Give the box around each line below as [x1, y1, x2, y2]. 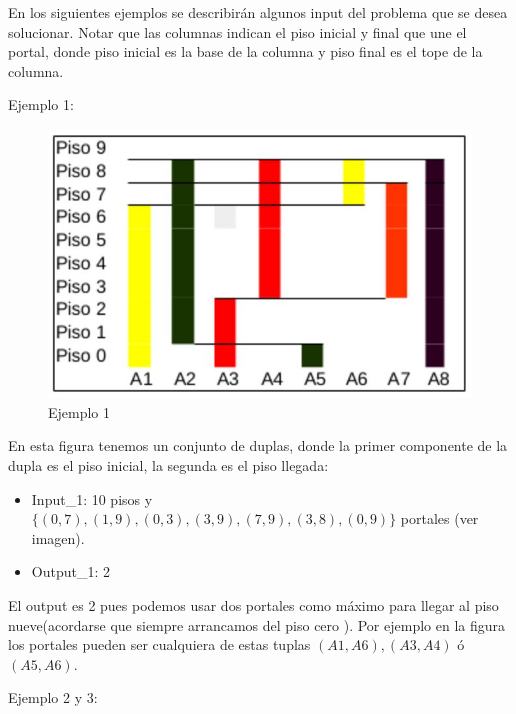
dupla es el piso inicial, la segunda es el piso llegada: [8, 454, 329, 475]
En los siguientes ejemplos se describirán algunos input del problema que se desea [8, 2, 508, 22]
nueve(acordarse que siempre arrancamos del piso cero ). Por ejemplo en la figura [8, 614, 505, 635]
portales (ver [400, 508, 479, 529]
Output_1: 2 [31, 561, 110, 582]
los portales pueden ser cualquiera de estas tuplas [8, 634, 311, 655]
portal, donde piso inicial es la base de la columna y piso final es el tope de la [8, 41, 483, 62]
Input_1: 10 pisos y [31, 488, 153, 509]
